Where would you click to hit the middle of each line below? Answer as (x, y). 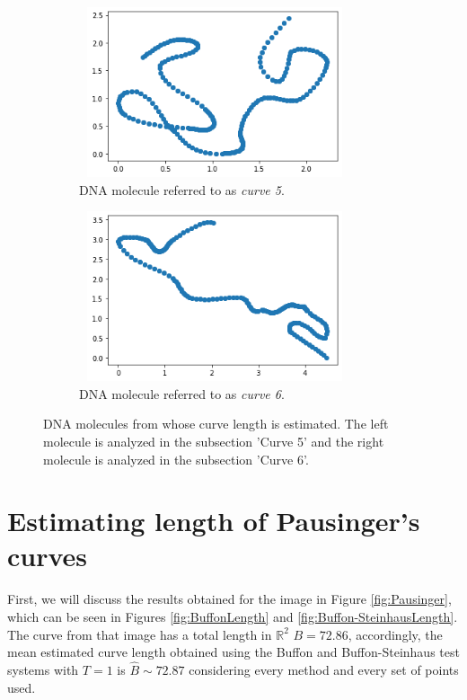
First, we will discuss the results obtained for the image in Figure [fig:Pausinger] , (229, 599)
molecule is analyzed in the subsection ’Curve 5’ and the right (214, 441)
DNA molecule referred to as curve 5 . (182, 189)
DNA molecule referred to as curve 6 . (182, 393)
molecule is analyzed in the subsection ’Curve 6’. (176, 459)
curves (48, 556)
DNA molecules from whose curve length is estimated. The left (216, 424)
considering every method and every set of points (324, 669)
